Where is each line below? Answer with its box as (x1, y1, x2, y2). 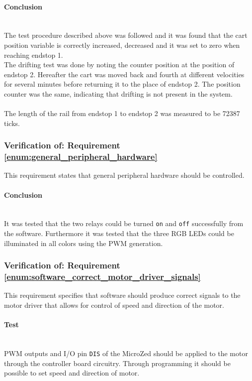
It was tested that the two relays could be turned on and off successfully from (4, 218, 244, 229)
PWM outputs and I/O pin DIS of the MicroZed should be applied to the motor (4, 348, 248, 359)
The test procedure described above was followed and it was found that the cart (4, 30, 248, 40)
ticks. (4, 118, 20, 128)
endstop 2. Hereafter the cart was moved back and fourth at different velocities (4, 69, 245, 79)
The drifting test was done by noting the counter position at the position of (4, 59, 235, 70)
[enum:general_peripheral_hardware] (4, 150, 158, 163)
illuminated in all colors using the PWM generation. (4, 238, 163, 248)
